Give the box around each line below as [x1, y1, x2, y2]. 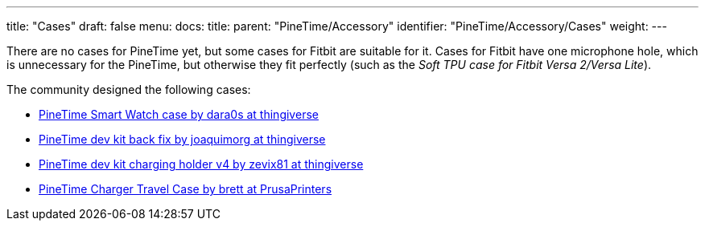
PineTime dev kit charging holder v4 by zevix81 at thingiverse [39, 157, 364, 171]
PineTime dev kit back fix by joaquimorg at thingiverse [39, 132, 326, 146]
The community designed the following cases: [6, 83, 251, 96]
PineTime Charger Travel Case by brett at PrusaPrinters [39, 182, 332, 196]
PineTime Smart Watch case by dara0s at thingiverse [39, 107, 319, 121]
